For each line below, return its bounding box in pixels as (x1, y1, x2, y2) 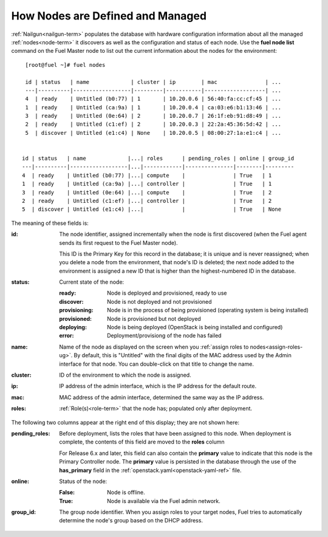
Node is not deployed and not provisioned (107, 298, 212, 305)
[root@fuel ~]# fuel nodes (25, 61, 106, 68)
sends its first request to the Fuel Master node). (59, 239, 179, 246)
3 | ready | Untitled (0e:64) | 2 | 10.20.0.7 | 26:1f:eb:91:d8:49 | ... (25, 112, 282, 120)
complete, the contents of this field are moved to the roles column (59, 438, 225, 446)
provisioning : (59, 307, 94, 314)
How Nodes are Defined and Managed (11, 9, 207, 22)
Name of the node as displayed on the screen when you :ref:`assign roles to (59, 343, 249, 351)
